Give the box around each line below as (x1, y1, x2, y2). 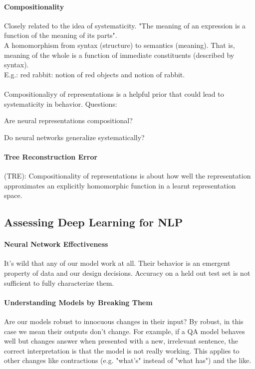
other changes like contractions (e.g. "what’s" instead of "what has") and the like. (4, 355, 252, 366)
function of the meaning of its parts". (4, 30, 117, 40)
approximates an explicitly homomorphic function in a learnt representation (4, 180, 236, 190)
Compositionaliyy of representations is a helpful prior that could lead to (4, 88, 224, 99)
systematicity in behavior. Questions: (4, 98, 117, 109)
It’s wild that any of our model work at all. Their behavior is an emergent (4, 258, 231, 268)
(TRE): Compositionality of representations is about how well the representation (4, 171, 251, 181)
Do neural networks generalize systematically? (4, 132, 145, 142)
